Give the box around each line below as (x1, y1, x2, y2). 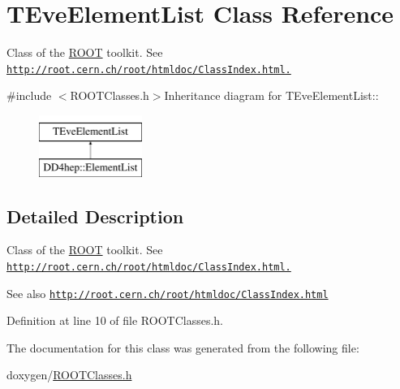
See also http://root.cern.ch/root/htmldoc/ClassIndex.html (6, 284, 329, 301)
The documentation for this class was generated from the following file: (6, 339, 359, 356)
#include (6, 87, 52, 104)
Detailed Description (6, 203, 184, 228)
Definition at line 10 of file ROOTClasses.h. (6, 312, 224, 329)
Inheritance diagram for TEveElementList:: (164, 87, 379, 104)
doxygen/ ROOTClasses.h (6, 366, 132, 383)
